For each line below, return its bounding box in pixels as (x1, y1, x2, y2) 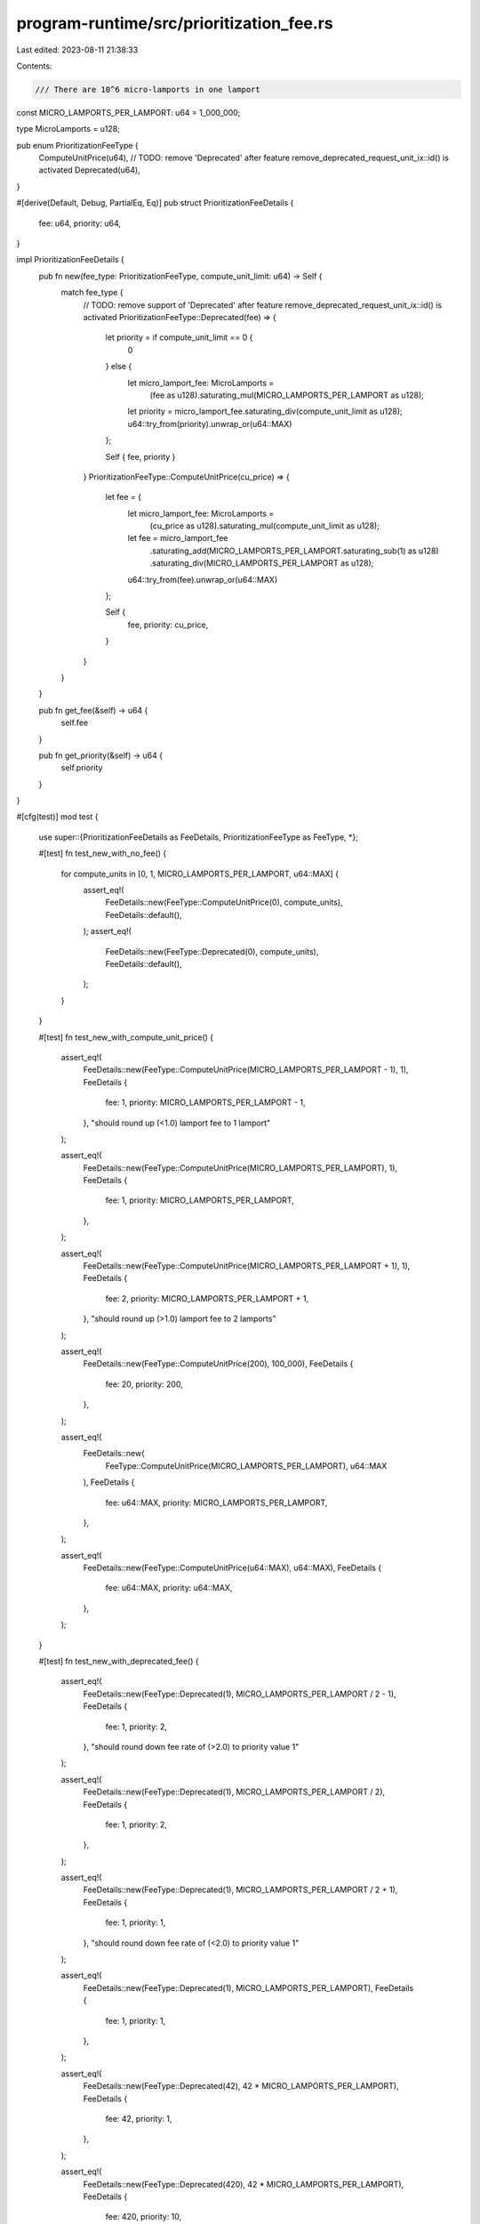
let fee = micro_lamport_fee (127, 533, 228, 544)
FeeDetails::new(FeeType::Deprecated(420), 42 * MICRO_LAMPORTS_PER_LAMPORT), (83, 2179, 404, 2189)
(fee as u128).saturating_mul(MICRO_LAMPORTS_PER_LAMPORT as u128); (149, 390, 424, 400)
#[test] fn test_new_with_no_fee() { (38, 848, 167, 858)
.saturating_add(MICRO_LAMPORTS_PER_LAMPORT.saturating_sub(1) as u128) (149, 545, 439, 556)
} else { (105, 361, 132, 372)
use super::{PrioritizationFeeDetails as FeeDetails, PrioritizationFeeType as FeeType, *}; (38, 832, 359, 842)
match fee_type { (60, 287, 124, 298)
